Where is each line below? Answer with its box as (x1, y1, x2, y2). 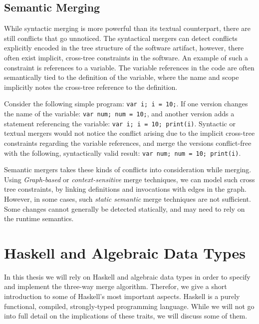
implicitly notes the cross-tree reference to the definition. (4, 81, 178, 92)
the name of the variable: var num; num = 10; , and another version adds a (4, 108, 235, 119)
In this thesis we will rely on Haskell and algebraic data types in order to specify (4, 271, 251, 282)
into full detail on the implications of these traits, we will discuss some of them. (4, 311, 248, 321)
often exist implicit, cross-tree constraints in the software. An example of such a (4, 52, 249, 62)
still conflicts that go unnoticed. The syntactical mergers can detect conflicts (4, 32, 238, 43)
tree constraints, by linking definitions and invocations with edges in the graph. (4, 184, 247, 194)
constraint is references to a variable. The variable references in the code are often (4, 62, 255, 72)
